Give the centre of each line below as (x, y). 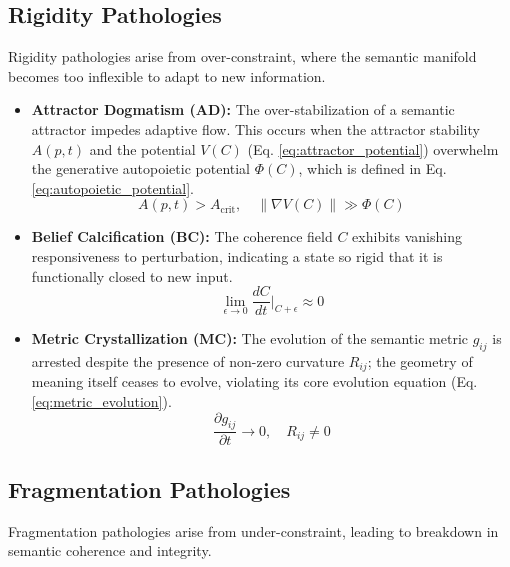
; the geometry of (420, 361)
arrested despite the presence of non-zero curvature (188, 361)
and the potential (142, 148)
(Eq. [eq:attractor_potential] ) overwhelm (373, 148)
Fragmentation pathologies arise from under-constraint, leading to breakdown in (253, 530)
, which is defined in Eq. (372, 168)
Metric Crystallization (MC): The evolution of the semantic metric (250, 338)
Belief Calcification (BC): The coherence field (182, 236)
